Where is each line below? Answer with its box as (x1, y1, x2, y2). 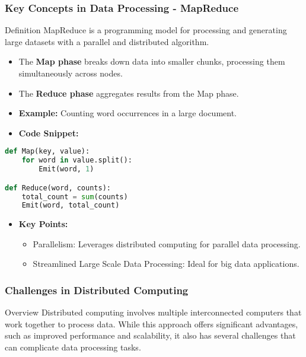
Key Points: (18, 218, 68, 230)
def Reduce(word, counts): (5, 183, 111, 192)
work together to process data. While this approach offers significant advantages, (5, 317, 298, 330)
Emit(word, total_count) (21, 201, 120, 210)
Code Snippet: (18, 126, 79, 139)
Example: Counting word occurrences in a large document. (18, 107, 237, 119)
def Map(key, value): (5, 147, 90, 156)
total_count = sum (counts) (21, 192, 128, 201)
